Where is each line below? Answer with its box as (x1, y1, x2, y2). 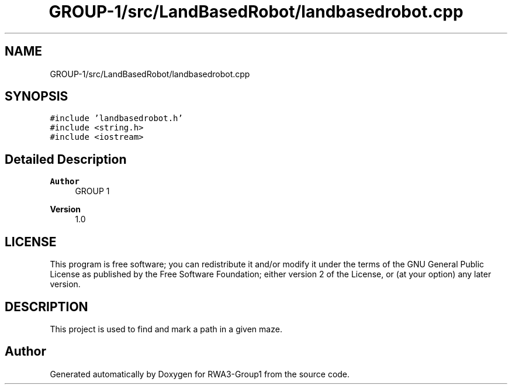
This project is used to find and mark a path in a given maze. (50, 323, 282, 334)
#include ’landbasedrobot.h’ (50, 113, 183, 123)
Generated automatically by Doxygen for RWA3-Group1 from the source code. (50, 369, 350, 379)
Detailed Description (5, 152, 127, 167)
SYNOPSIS (5, 89, 68, 104)
